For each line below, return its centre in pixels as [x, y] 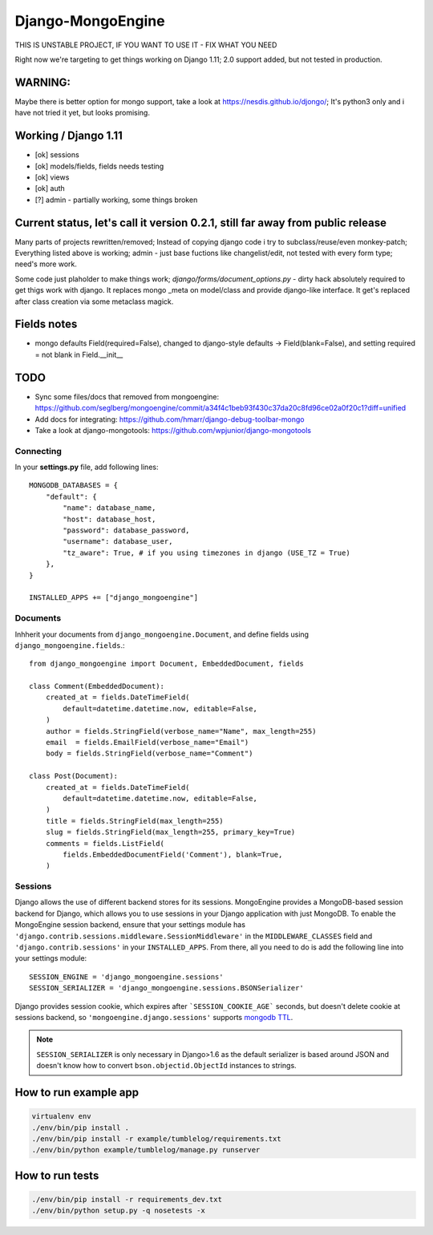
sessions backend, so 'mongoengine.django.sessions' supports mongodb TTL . [154, 1017]
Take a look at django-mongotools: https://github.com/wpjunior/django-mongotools [173, 430]
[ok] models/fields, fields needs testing [99, 166]
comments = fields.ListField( [105, 843]
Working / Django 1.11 [69, 136]
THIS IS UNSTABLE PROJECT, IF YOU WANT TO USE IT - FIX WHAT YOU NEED [146, 45]
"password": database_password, [126, 530]
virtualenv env [61, 1116]
